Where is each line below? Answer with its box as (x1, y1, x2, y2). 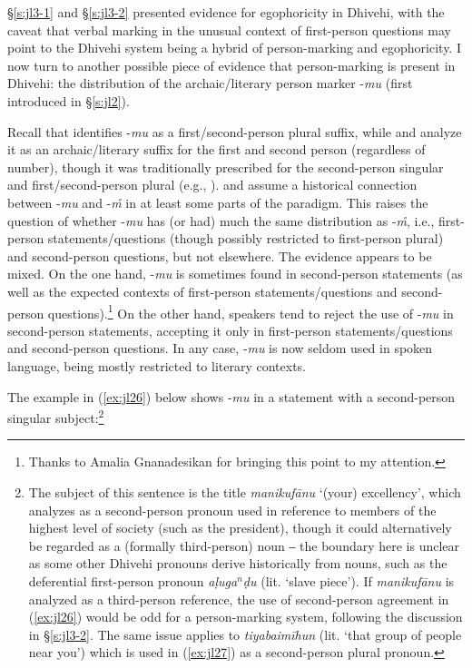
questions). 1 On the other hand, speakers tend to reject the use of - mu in (47, 300, 454, 322)
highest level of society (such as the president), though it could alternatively (28, 518, 452, 537)
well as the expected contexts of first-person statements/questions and (7, 281, 398, 300)
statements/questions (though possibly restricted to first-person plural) (47, 229, 444, 248)
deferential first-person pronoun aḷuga (28, 571, 238, 590)
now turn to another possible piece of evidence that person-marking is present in (7, 55, 456, 74)
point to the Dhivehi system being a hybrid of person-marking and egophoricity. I (7, 38, 461, 57)
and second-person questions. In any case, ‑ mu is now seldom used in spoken (7, 339, 433, 358)
